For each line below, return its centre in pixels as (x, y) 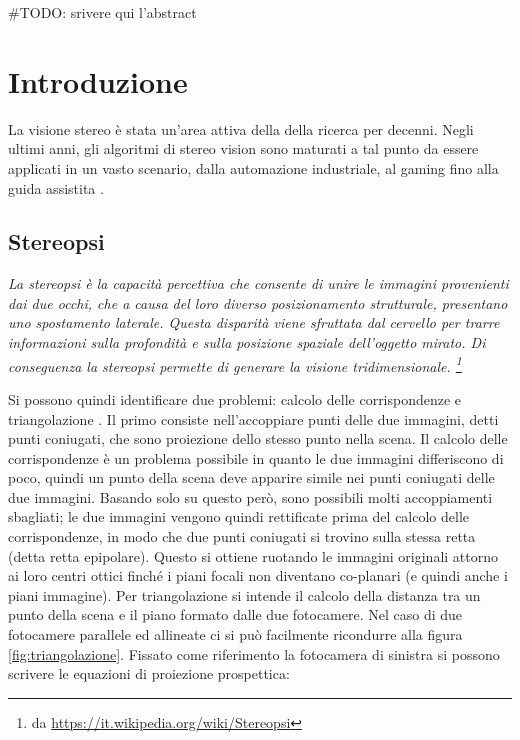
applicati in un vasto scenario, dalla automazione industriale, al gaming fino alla (253, 167)
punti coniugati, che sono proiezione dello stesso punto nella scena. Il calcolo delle (258, 438)
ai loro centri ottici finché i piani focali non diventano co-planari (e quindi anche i (258, 575)
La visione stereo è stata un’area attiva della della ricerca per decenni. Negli (241, 128)
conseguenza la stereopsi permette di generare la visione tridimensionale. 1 (235, 364)
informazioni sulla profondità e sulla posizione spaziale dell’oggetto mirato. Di (247, 342)
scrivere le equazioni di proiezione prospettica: (149, 673)
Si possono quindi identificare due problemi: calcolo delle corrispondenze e (235, 398)
